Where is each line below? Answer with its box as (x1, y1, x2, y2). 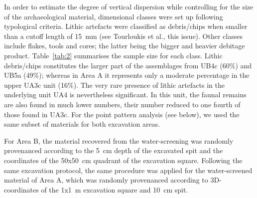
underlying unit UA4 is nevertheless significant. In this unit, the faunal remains (4, 89, 247, 100)
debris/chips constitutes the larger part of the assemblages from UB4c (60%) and (4, 60, 252, 70)
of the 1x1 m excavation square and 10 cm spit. (41, 184, 188, 195)
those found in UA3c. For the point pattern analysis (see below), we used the (4, 109, 240, 119)
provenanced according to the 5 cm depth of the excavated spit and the (4, 145, 223, 156)
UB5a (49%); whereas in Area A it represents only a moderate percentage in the (4, 70, 250, 80)
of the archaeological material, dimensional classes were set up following (4, 11, 223, 21)
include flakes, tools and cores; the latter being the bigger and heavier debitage (4, 40, 245, 51)
